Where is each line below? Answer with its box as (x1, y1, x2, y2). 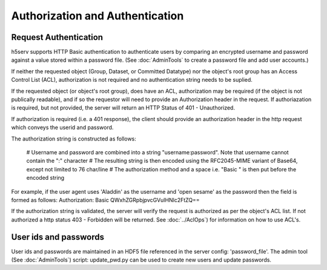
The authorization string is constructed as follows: (11, 135, 136, 142)
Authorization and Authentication (11, 9, 184, 22)
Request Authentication (11, 32, 103, 42)
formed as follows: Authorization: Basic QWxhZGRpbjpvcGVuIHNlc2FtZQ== (11, 196, 200, 203)
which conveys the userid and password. (11, 124, 114, 131)
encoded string (26, 174, 65, 182)
